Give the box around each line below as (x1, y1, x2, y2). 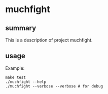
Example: (5, 65, 25, 71)
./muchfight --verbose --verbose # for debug (5, 83, 103, 89)
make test (5, 75, 26, 80)
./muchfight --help (5, 79, 47, 84)
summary (5, 24, 37, 32)
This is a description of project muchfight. (5, 37, 93, 43)
